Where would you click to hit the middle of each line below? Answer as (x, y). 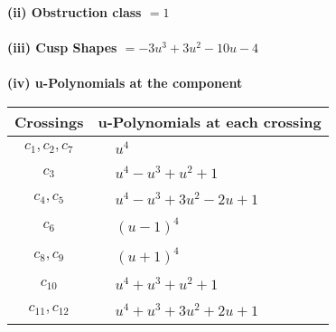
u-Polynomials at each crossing (210, 121)
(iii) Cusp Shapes (62, 47)
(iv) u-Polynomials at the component (125, 83)
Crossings (49, 121)
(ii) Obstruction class (75, 12)
